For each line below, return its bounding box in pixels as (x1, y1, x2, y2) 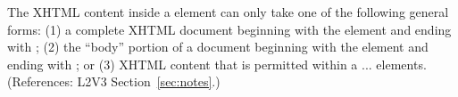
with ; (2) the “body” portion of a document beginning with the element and (7, 37, 429, 56)
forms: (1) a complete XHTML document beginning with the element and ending (7, 20, 452, 38)
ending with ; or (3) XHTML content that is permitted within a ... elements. (7, 54, 427, 73)
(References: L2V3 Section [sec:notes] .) (7, 72, 221, 91)
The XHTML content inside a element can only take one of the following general (7, 3, 449, 20)
